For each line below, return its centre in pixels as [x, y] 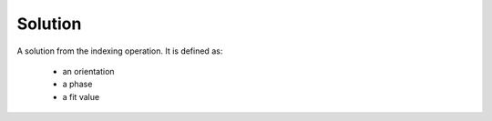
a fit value [81, 96]
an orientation [88, 71]
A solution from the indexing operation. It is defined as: [120, 51]
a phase [77, 84]
